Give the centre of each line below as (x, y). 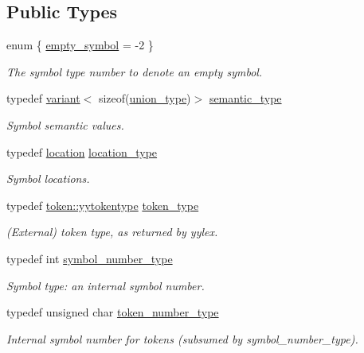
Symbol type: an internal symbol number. (106, 285)
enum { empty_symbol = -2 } (80, 45)
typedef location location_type (82, 151)
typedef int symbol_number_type (90, 258)
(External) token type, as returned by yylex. (112, 232)
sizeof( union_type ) (145, 98)
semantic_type (245, 98)
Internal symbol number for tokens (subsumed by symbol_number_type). (182, 338)
